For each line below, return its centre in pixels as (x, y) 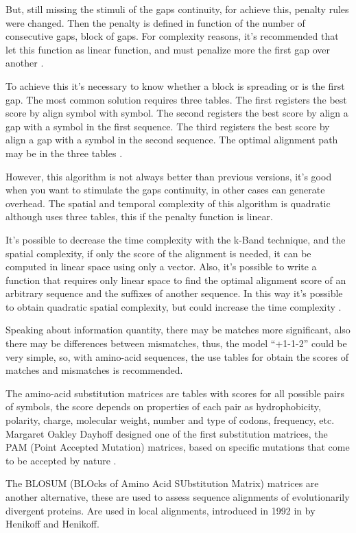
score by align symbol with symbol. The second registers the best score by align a (177, 113)
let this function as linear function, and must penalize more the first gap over (168, 49)
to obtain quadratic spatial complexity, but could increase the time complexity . (174, 306)
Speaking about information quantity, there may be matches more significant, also (178, 330)
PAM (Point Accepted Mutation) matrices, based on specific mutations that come (178, 447)
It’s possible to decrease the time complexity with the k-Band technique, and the (176, 239)
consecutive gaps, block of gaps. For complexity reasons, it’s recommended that (172, 36)
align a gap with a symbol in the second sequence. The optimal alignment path (172, 140)
